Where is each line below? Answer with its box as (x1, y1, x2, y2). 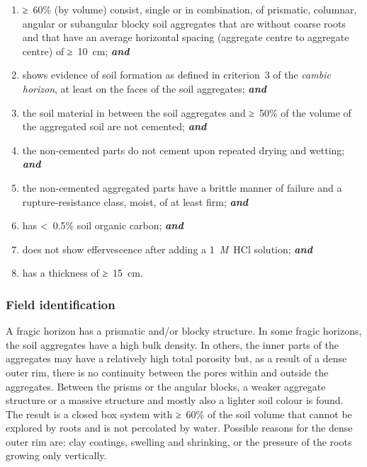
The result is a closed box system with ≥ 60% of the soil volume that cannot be (6, 406, 352, 421)
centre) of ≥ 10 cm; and (22, 43, 130, 58)
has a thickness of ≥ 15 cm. (22, 265, 143, 280)
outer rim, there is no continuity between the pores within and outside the (6, 364, 329, 379)
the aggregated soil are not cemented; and (22, 119, 207, 134)
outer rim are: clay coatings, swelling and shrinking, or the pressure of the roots (6, 434, 352, 449)
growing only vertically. (6, 448, 107, 463)
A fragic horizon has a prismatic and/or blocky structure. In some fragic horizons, (6, 323, 362, 338)
